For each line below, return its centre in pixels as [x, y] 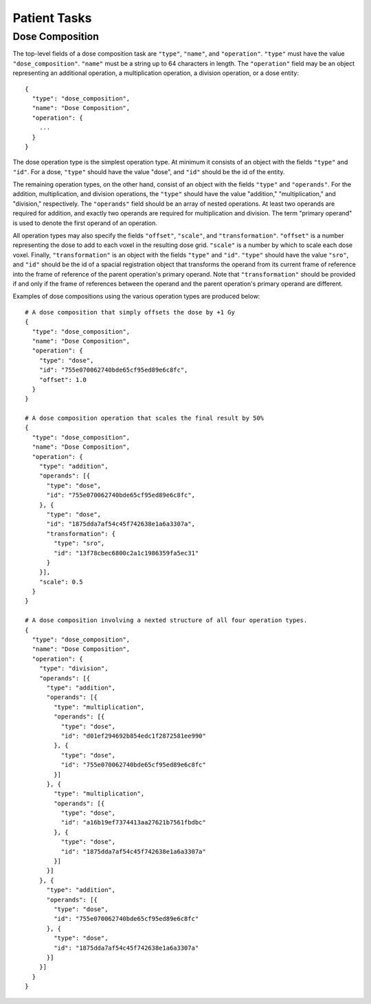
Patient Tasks [52, 18]
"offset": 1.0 [63, 380]
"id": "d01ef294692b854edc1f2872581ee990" [133, 736]
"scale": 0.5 [61, 582]
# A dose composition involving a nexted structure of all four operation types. [166, 620]
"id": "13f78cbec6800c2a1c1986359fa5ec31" [126, 553]
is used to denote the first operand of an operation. [85, 223]
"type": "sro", [79, 543]
